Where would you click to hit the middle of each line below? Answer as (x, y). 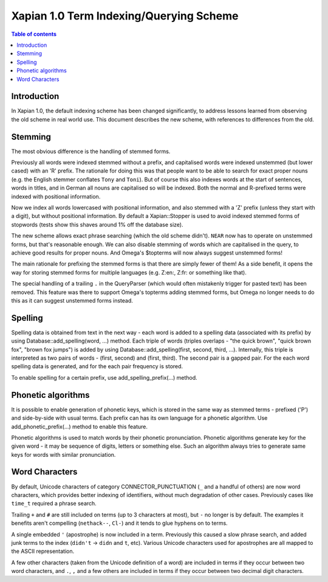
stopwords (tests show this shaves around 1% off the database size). (97, 224)
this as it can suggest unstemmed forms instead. (72, 300)
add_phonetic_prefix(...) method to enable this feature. (80, 426)
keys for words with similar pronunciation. (63, 454)
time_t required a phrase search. (54, 504)
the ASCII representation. (43, 551)
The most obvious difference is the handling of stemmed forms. (91, 151)
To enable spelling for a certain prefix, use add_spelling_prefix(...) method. (104, 377)
